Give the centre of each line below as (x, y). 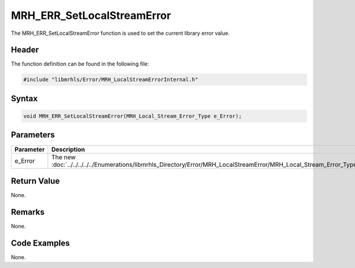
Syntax (24, 99)
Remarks (28, 212)
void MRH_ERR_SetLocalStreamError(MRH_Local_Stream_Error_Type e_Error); (133, 116)
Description (68, 149)
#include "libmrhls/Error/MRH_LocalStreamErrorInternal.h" (111, 80)
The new (64, 157)
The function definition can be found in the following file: (80, 64)
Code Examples (41, 243)
